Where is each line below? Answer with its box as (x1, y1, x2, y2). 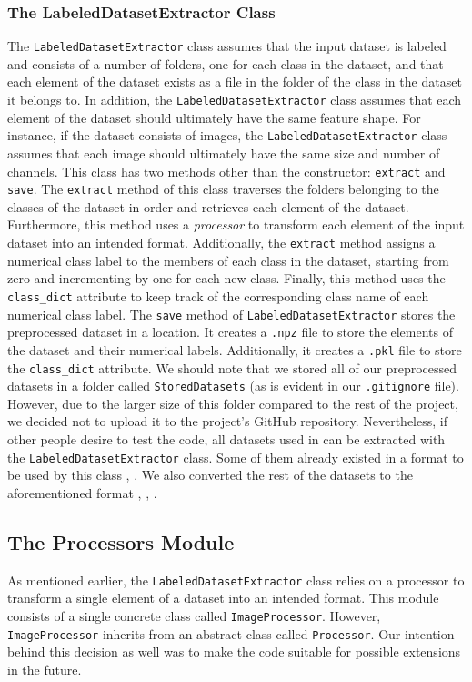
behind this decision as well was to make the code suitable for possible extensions (7, 642, 461, 661)
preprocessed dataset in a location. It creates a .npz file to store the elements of (7, 322, 454, 341)
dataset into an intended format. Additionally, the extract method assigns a (7, 233, 436, 252)
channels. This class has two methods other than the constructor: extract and (7, 161, 446, 180)
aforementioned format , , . (7, 483, 157, 502)
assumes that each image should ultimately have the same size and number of (7, 143, 440, 162)
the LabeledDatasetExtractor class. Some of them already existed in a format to (7, 447, 464, 466)
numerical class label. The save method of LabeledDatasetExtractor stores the (7, 304, 456, 323)
